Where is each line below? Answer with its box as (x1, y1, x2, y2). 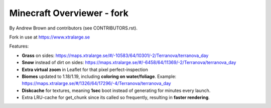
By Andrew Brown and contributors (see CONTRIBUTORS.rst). (9, 25, 138, 31)
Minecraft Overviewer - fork (9, 7, 129, 18)
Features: (9, 43, 29, 49)
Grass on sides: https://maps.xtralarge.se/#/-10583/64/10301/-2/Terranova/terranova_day (22, 52, 209, 58)
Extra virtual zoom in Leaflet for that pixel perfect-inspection (22, 66, 148, 72)
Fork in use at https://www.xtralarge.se (9, 34, 90, 40)
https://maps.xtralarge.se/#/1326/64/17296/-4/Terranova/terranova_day (22, 80, 171, 86)
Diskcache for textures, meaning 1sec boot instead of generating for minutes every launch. (22, 87, 211, 93)
